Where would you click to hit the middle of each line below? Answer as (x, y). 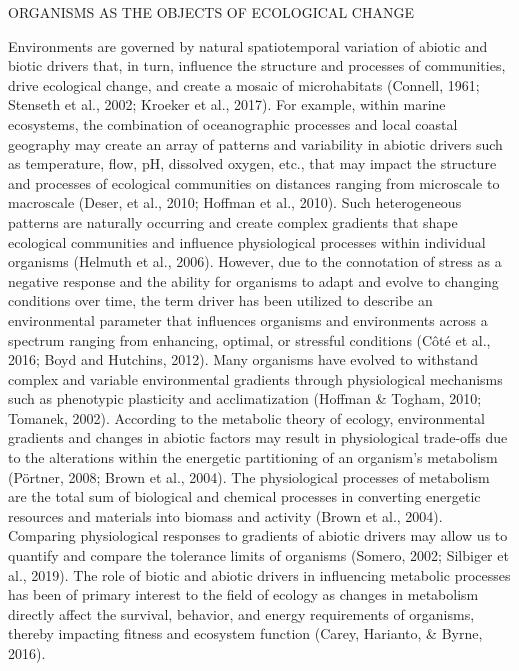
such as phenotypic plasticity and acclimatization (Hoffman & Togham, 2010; (245, 398)
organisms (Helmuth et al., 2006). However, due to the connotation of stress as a (255, 261)
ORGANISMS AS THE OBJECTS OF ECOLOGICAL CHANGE (211, 12)
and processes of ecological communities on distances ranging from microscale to (254, 182)
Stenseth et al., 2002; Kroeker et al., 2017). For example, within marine (227, 104)
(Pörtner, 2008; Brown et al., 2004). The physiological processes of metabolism (249, 476)
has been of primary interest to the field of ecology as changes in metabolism (243, 594)
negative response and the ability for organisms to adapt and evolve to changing (253, 280)
